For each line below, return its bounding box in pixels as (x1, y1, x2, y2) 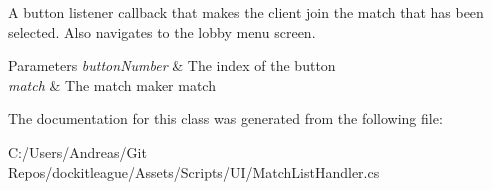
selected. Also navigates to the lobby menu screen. (8, 21, 316, 42)
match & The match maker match (8, 74, 216, 95)
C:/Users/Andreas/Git (8, 141, 147, 162)
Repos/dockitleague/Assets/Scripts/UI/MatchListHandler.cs (8, 161, 380, 182)
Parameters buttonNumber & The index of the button (8, 55, 336, 76)
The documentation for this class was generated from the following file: (8, 108, 443, 129)
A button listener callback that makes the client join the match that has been (8, 2, 484, 22)
